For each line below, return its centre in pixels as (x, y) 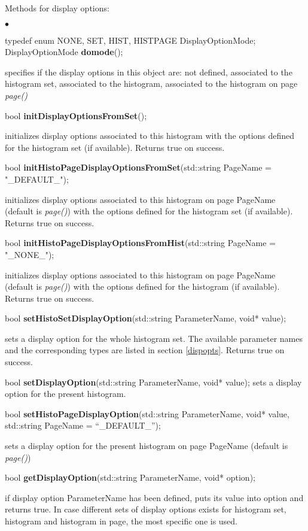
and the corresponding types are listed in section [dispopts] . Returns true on (145, 350)
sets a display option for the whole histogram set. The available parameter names (154, 338)
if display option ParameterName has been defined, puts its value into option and (154, 497)
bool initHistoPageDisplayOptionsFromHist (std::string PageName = (141, 243)
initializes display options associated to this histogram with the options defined (150, 136)
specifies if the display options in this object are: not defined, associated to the (149, 72)
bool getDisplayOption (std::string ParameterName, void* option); (130, 477)
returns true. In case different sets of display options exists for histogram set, (146, 509)
